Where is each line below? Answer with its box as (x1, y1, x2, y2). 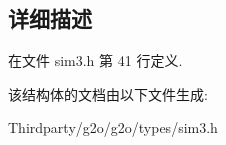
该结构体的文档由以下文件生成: (8, 83, 208, 104)
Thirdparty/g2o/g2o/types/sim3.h (8, 117, 218, 138)
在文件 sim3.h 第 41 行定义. (8, 50, 183, 71)
